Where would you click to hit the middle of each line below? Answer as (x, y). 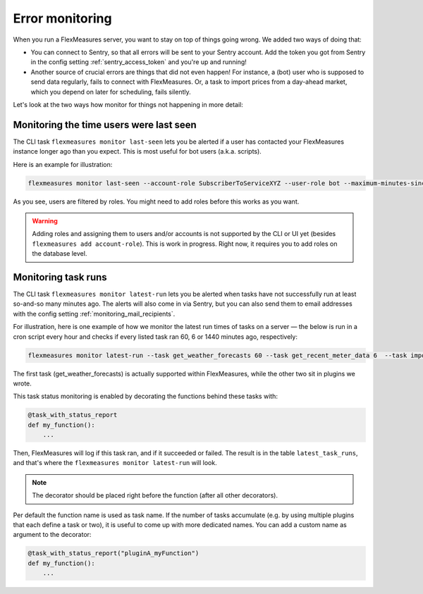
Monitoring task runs (60, 277)
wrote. (22, 383)
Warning (45, 221)
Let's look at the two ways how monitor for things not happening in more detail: (128, 104)
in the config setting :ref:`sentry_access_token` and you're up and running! (139, 62)
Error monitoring (62, 18)
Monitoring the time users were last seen (105, 124)
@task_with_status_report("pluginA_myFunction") (114, 553)
